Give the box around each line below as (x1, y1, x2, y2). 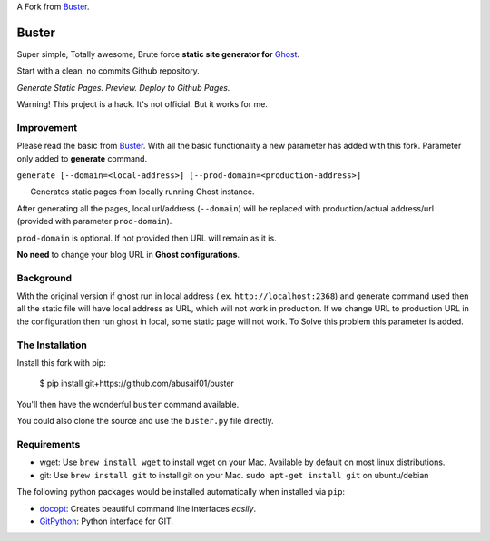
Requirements (16, 438, 81, 450)
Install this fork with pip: (16, 358, 106, 369)
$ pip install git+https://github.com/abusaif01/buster (39, 378, 235, 389)
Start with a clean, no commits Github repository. (16, 65, 200, 76)
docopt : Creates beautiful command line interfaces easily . (39, 503, 257, 514)
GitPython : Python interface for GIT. (39, 516, 174, 526)
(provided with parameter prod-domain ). (16, 216, 172, 227)
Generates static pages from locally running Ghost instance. (30, 186, 255, 197)
